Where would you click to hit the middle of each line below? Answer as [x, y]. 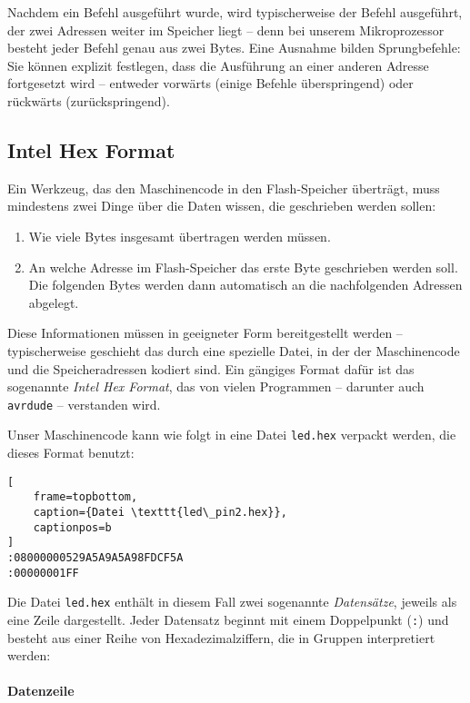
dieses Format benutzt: [71, 453]
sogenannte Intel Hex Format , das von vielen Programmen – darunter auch [216, 386]
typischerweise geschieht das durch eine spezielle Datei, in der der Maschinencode [234, 350]
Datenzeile [41, 691]
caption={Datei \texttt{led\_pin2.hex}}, [160, 512]
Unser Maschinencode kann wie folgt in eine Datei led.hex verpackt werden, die [232, 435]
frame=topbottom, [85, 497]
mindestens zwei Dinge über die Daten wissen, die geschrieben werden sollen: [222, 206]
